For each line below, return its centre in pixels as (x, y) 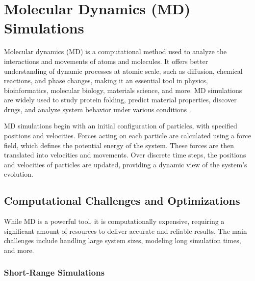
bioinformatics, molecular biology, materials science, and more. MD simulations (123, 90)
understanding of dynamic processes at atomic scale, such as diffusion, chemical (123, 71)
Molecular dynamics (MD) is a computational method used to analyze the (115, 51)
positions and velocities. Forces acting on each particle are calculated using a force (127, 136)
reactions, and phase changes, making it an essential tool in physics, (106, 80)
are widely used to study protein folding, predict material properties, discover (120, 100)
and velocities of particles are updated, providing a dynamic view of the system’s (126, 164)
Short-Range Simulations (54, 272)
